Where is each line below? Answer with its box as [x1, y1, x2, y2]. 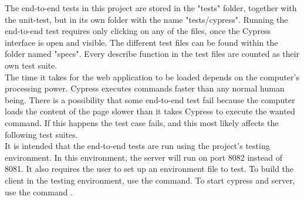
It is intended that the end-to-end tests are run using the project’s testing [5, 140, 270, 152]
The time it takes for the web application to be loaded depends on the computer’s [5, 70, 299, 83]
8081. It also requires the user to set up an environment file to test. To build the [5, 162, 294, 175]
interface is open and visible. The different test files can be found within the [5, 36, 278, 48]
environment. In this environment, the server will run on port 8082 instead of [5, 151, 282, 163]
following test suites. [5, 128, 78, 140]
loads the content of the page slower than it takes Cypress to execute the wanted [5, 105, 295, 117]
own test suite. [5, 59, 58, 71]
